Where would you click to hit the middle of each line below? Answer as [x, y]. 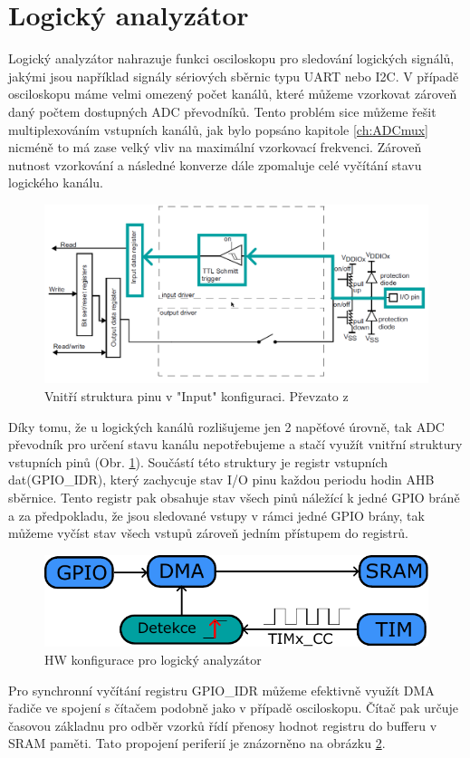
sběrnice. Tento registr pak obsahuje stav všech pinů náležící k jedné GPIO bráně [234, 497]
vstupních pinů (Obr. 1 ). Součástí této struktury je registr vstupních [198, 461]
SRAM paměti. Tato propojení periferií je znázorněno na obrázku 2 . [197, 743]
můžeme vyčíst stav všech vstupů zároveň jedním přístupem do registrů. [208, 533]
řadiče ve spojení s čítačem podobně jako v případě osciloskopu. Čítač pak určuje [234, 708]
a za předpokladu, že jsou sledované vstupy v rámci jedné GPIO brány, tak [216, 515]
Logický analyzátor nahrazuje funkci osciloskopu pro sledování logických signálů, [231, 58]
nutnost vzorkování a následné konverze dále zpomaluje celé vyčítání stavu [215, 164]
